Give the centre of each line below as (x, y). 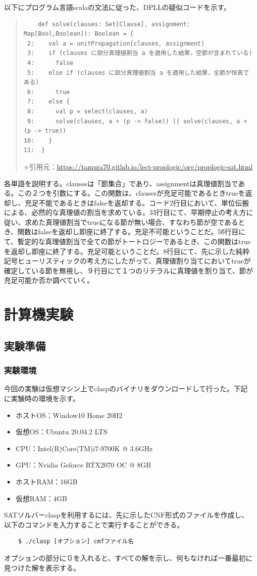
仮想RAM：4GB (41, 498)
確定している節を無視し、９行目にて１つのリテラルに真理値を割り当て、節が (128, 270)
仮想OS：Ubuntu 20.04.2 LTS (61, 432)
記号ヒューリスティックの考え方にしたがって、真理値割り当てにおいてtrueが (128, 261)
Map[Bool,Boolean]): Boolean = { (78, 34)
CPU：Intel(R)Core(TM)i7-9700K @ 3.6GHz (84, 448)
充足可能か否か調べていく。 (49, 280)
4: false (50, 63)
